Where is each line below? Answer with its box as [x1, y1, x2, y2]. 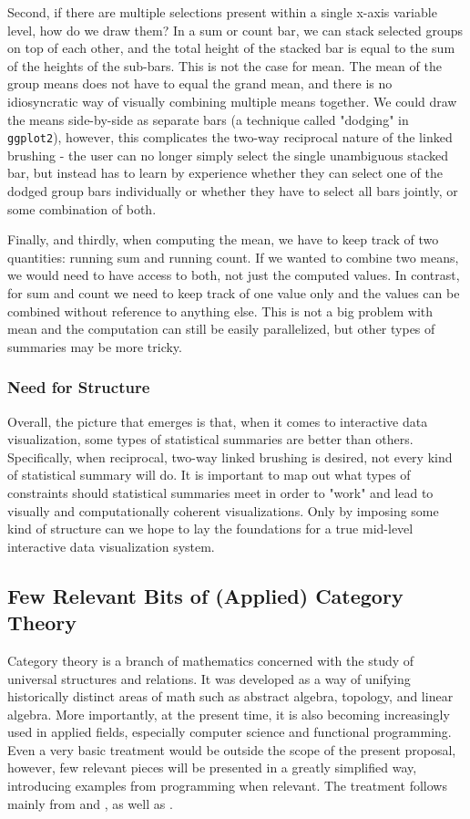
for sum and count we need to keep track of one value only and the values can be [7, 283, 460, 302]
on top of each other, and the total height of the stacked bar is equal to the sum [7, 38, 455, 57]
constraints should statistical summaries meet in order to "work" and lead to [7, 482, 434, 502]
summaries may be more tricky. [7, 337, 182, 356]
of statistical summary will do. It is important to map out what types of [7, 465, 411, 484]
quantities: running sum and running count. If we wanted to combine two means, [7, 247, 459, 266]
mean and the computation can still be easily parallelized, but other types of [7, 319, 435, 338]
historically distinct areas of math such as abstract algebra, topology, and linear [7, 687, 454, 706]
